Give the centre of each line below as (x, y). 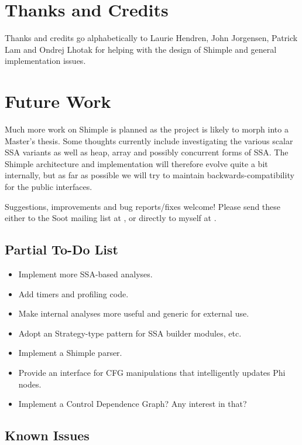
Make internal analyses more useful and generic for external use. (134, 313)
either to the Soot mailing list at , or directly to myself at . (111, 218)
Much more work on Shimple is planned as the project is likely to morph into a (147, 129)
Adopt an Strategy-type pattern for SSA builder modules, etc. (130, 333)
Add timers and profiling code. (73, 293)
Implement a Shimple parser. (70, 353)
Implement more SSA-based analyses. (85, 274)
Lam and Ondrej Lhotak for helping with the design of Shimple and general (141, 49)
